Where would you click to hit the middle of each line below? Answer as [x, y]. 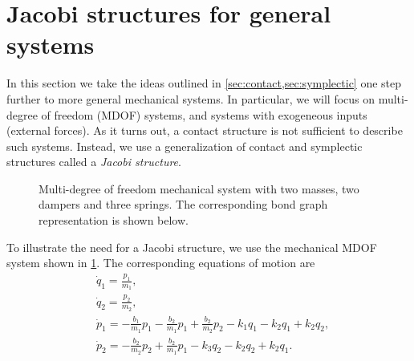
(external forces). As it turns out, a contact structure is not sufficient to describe [205, 130]
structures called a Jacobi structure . [94, 162]
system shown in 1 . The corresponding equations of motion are [161, 263]
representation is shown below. [114, 220]
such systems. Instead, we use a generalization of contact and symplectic [185, 146]
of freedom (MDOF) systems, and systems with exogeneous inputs [204, 114]
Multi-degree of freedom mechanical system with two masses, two [199, 188]
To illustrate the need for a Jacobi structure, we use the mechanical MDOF [192, 247]
